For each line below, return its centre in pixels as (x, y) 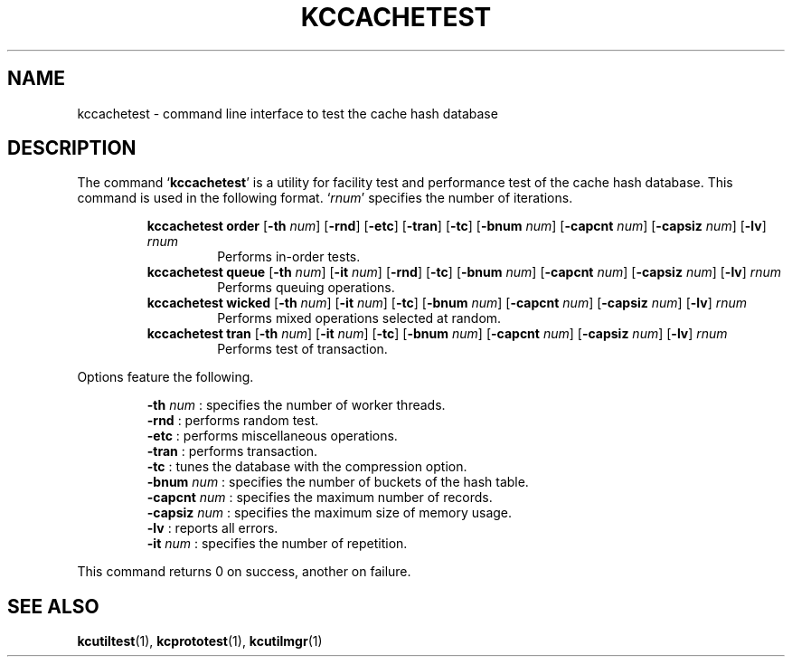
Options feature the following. (165, 377)
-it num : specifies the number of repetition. (277, 544)
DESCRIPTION (72, 148)
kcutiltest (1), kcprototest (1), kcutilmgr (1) (200, 641)
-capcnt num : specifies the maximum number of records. (320, 498)
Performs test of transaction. (302, 349)
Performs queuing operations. (306, 288)
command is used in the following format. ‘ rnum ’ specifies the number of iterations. (325, 198)
